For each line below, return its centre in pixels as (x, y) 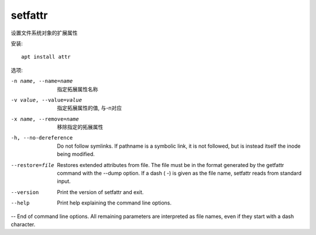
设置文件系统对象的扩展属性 (44, 33)
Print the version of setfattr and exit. (100, 192)
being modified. (76, 154)
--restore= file (33, 165)
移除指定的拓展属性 (80, 127)
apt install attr (46, 57)
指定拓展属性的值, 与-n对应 (90, 108)
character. (23, 224)
